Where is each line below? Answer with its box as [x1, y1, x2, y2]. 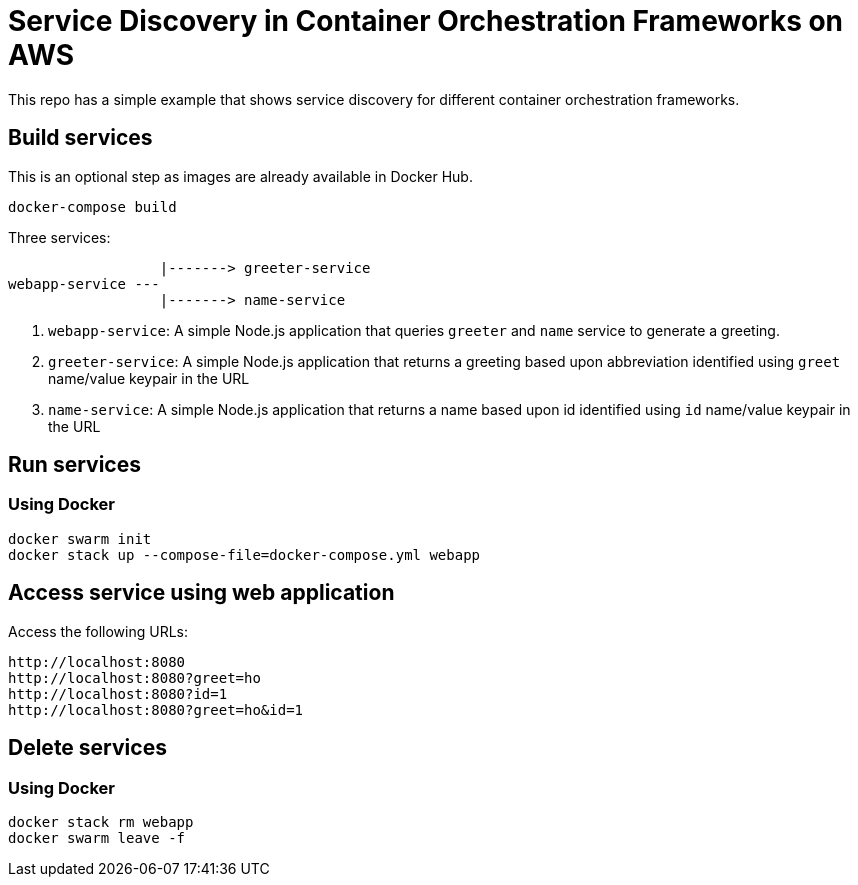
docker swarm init [8, 530, 152, 547]
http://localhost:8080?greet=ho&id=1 [8, 701, 304, 718]
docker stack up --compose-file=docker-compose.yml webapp [8, 546, 481, 563]
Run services [8, 452, 141, 478]
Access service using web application [8, 580, 395, 606]
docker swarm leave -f [8, 829, 186, 846]
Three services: [8, 228, 111, 246]
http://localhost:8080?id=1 [8, 685, 228, 702]
